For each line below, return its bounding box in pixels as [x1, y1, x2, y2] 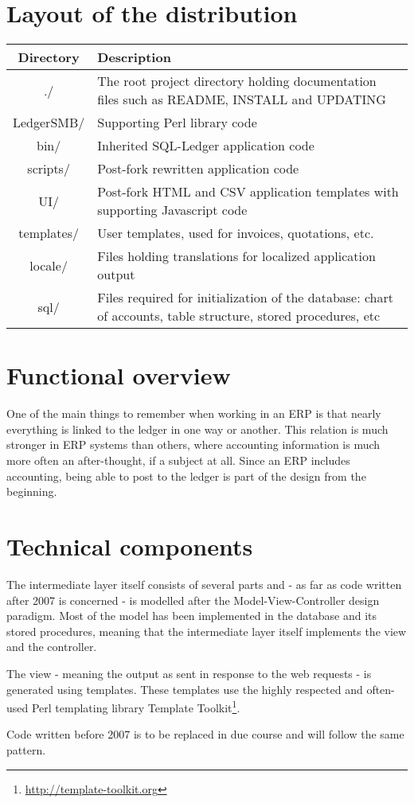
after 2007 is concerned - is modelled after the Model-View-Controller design [6, 591, 380, 608]
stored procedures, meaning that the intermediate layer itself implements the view [6, 622, 407, 639]
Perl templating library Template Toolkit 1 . [31, 697, 240, 715]
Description [97, 48, 171, 67]
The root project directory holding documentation [97, 72, 377, 91]
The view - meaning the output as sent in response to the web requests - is [6, 665, 372, 681]
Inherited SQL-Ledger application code [97, 136, 314, 155]
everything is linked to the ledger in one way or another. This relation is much [6, 420, 389, 437]
